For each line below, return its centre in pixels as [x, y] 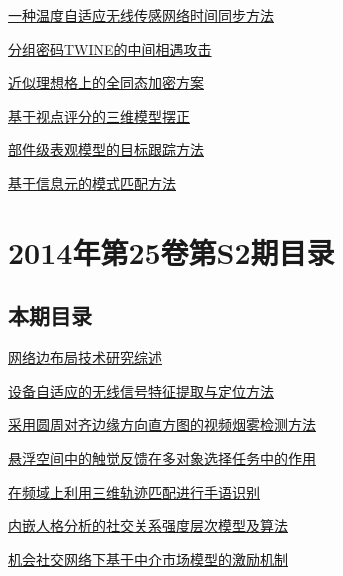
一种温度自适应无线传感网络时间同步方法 [141, 15]
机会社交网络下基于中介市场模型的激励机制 [148, 558]
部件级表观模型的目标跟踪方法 [106, 149]
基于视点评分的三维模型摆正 [99, 115]
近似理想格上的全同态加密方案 [106, 82]
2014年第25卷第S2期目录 [171, 251]
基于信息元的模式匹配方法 [92, 182]
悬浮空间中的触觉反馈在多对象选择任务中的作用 [162, 457]
